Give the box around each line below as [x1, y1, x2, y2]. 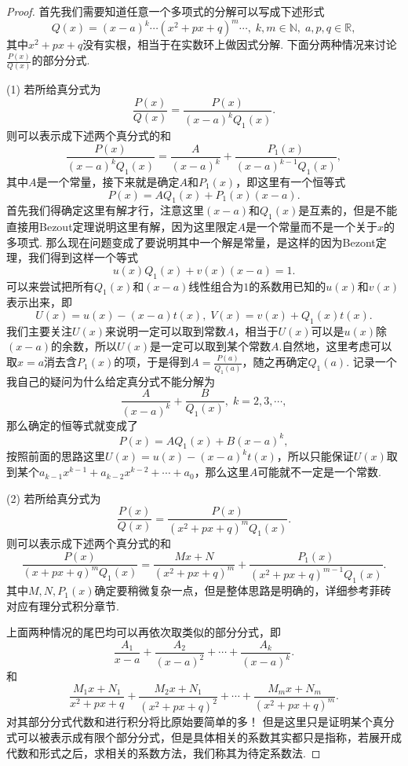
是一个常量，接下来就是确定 [36, 173, 180, 189]
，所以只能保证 [276, 448, 354, 464]
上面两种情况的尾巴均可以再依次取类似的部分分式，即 [6, 624, 281, 640]
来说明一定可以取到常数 [105, 322, 227, 339]
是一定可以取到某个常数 [150, 338, 271, 354]
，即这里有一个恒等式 [235, 173, 346, 189]
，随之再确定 [242, 354, 308, 370]
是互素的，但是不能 [298, 202, 398, 218]
